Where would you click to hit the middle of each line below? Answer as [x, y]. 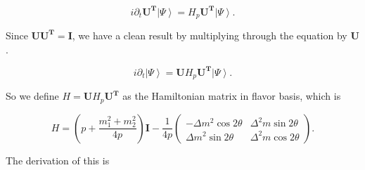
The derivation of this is [58, 160]
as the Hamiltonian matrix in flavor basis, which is [232, 96]
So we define [32, 96]
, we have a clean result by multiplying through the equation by [210, 35]
